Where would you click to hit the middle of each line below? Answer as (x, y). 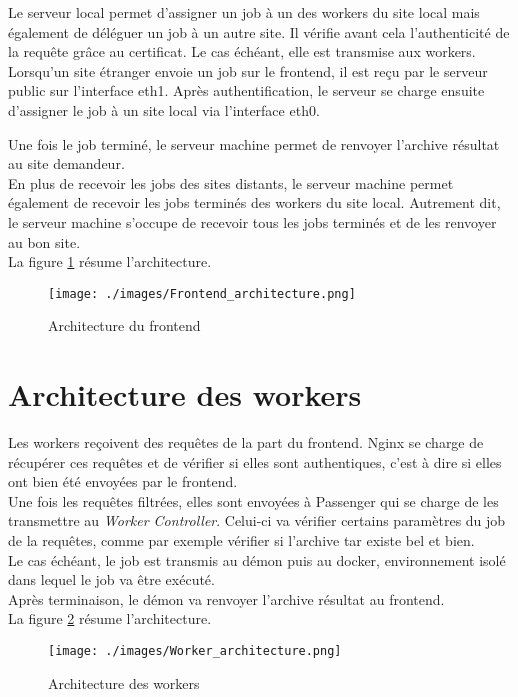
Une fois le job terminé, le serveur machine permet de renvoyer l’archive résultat (254, 143)
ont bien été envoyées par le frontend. (123, 481)
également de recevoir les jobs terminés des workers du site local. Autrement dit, (254, 202)
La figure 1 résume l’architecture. (110, 261)
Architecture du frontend (124, 325)
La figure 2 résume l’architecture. (110, 618)
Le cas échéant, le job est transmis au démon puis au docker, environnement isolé (257, 559)
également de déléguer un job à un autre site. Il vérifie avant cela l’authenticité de (259, 31)
